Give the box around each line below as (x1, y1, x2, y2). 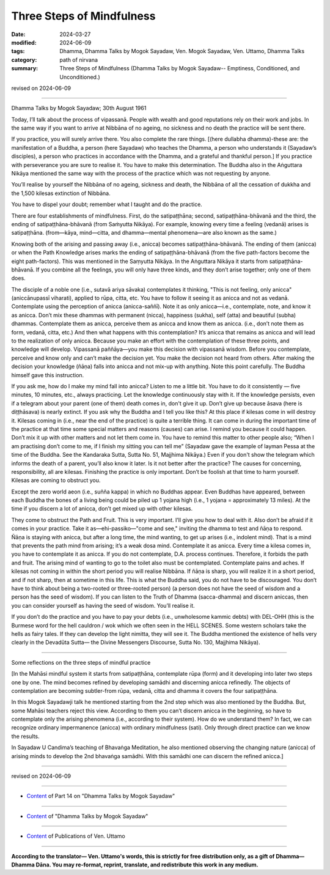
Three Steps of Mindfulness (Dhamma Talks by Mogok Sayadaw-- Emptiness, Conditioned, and (59, 65, 300, 72)
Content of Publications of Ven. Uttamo (26, 832, 125, 840)
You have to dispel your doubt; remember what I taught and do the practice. (11, 201, 203, 208)
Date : (11, 31, 26, 38)
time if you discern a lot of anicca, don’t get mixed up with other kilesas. (11, 505, 193, 512)
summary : (11, 65, 38, 72)
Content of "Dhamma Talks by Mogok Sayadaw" (26, 812, 148, 819)
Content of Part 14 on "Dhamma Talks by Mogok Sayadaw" (26, 792, 175, 800)
